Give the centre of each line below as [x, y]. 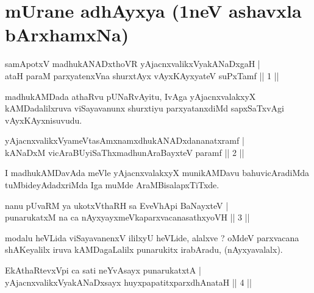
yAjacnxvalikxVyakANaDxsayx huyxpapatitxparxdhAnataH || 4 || [128, 282]
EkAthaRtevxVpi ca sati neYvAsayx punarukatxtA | [103, 270]
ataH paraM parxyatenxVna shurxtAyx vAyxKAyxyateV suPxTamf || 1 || [142, 75]
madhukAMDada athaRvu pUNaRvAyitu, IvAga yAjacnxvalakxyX [130, 96]
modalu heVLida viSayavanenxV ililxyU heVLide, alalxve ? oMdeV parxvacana [152, 237]
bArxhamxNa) [67, 34]
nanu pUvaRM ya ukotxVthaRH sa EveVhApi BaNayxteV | [117, 205]
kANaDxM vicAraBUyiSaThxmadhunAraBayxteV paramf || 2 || [125, 152]
